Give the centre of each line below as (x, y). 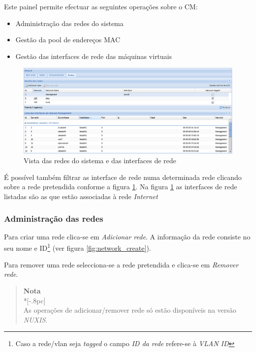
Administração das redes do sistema (69, 23)
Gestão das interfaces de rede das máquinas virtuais (94, 56)
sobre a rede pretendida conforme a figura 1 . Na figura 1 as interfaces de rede (121, 187)
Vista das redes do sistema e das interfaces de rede (100, 161)
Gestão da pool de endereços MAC (68, 40)
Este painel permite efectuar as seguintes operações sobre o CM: (101, 6)
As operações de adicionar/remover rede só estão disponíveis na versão (130, 310)
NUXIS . (35, 319)
